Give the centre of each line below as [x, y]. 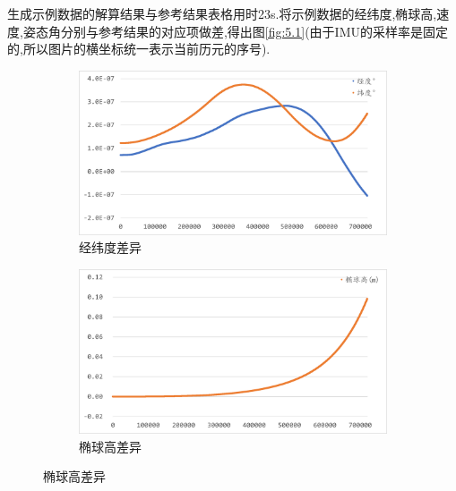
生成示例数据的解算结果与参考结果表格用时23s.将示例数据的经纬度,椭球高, [222, 13]
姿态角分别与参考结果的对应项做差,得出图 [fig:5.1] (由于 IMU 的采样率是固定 [236, 31]
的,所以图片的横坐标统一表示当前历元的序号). [139, 49]
